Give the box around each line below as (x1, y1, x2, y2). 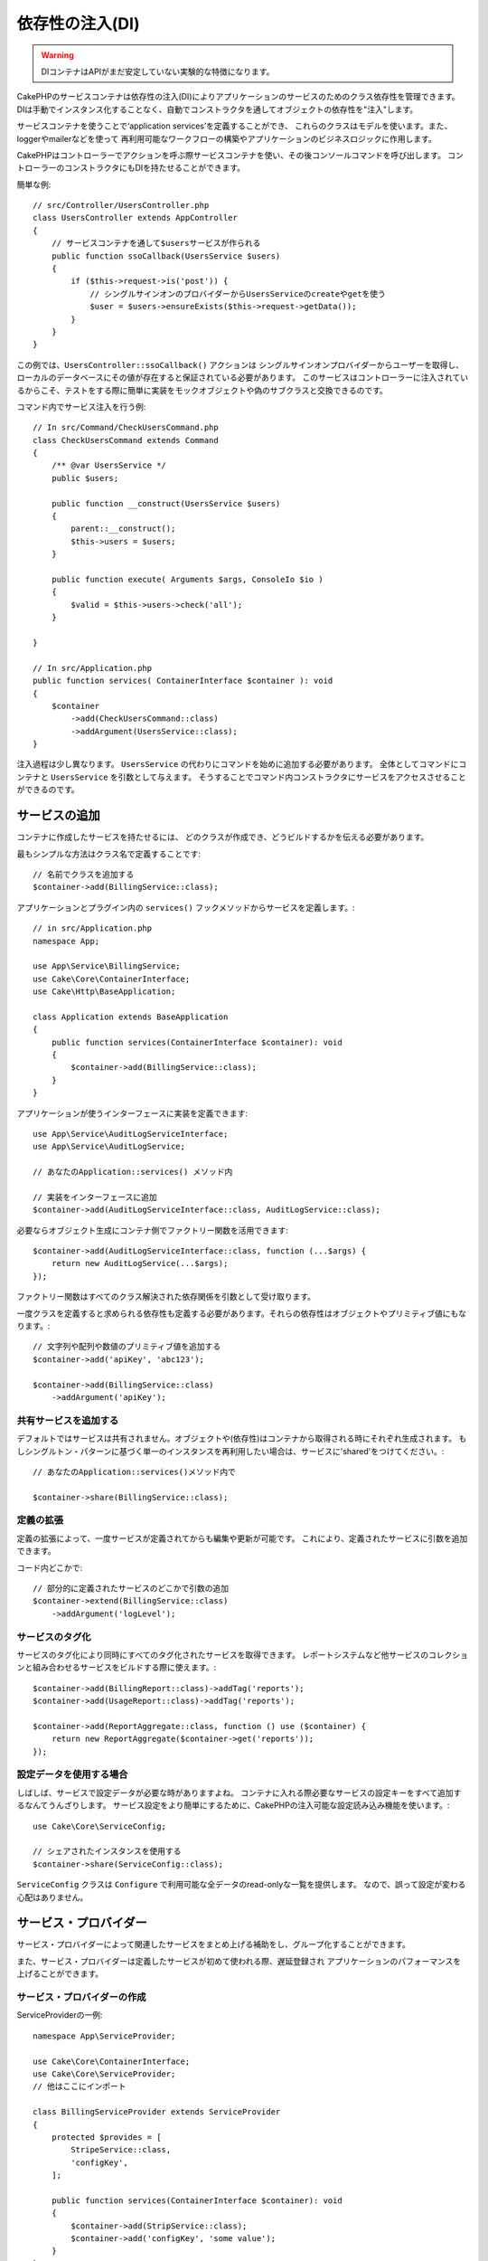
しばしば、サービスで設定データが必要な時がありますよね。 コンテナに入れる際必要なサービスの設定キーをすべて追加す (16, 1787, 462, 1798)
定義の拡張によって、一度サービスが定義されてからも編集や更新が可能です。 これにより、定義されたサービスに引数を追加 (16, 1533, 468, 1544)
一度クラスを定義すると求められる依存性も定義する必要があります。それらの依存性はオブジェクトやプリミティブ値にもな (16, 1308, 467, 1319)
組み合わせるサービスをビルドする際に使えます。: (32, 1662, 217, 1673)
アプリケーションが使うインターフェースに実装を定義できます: (16, 1108, 249, 1119)
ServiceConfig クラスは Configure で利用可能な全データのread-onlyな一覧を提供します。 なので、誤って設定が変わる (16, 1879, 466, 1890)
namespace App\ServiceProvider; (33, 2030, 176, 2041)
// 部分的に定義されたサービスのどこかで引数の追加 (33, 1584, 230, 1594)
